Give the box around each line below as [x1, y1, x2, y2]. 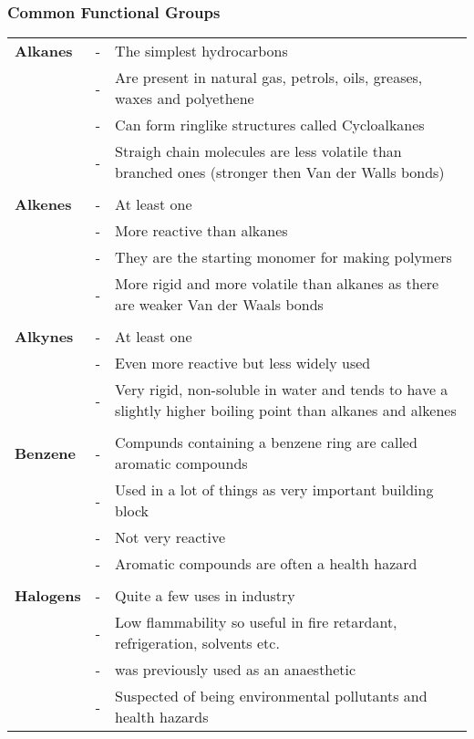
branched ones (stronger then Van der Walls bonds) [115, 161, 445, 183]
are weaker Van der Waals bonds [115, 294, 324, 316]
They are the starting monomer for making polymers [115, 246, 452, 268]
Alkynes [15, 326, 74, 348]
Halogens [15, 585, 81, 607]
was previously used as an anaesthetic [115, 659, 356, 681]
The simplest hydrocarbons [115, 40, 288, 62]
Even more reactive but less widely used [115, 352, 371, 374]
